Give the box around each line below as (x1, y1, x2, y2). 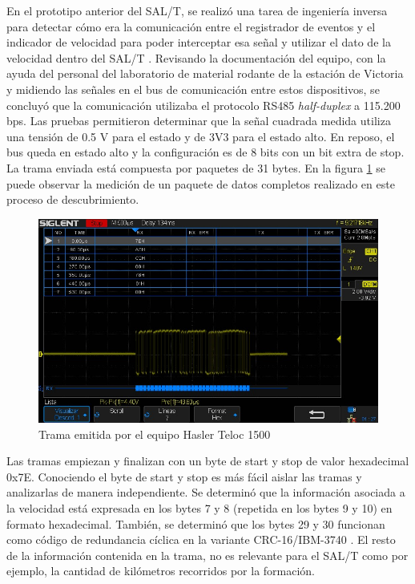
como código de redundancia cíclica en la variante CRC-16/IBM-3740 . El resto (6, 531, 396, 548)
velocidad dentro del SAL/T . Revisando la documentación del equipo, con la (6, 49, 386, 66)
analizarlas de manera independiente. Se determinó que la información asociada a (6, 484, 405, 501)
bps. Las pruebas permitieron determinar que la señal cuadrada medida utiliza (6, 112, 391, 129)
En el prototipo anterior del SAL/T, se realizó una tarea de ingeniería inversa (6, 2, 388, 18)
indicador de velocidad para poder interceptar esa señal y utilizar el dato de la (6, 34, 391, 51)
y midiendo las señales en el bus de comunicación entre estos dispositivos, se (6, 80, 380, 97)
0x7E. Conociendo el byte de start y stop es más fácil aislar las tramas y (6, 468, 362, 485)
